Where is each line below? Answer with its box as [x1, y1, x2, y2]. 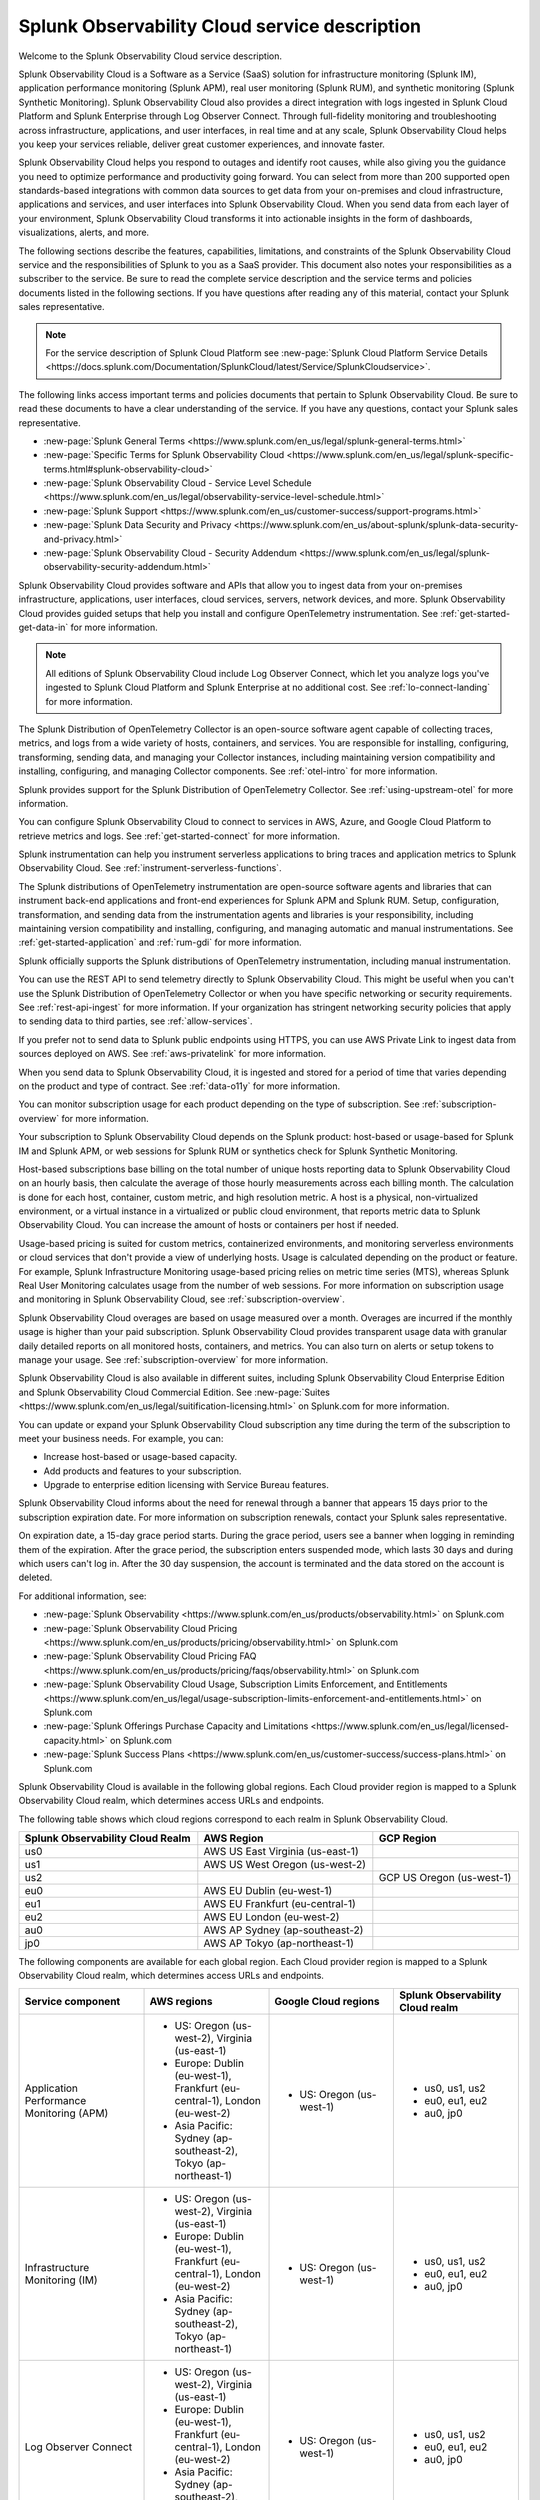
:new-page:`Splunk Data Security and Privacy [43, 519, 232, 531]
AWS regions [149, 1994, 213, 2008]
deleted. [18, 1571, 53, 1584]
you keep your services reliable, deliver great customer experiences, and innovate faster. [18, 138, 385, 150]
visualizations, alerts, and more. [18, 226, 150, 239]
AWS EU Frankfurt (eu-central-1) [203, 1897, 356, 1911]
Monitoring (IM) [24, 2273, 99, 2287]
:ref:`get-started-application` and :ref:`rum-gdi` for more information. [18, 936, 302, 949]
